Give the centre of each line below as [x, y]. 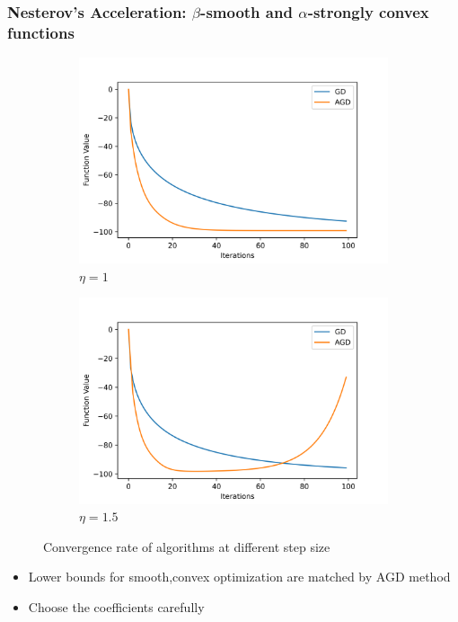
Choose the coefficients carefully [116, 606]
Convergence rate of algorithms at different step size [187, 546]
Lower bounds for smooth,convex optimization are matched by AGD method [239, 577]
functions [41, 32]
